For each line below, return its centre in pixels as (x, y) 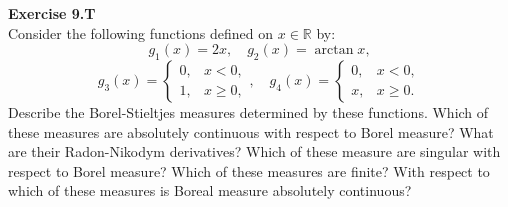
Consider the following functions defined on (141, 32)
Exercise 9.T (52, 13)
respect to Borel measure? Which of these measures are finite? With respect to (249, 170)
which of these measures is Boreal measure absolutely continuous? (210, 190)
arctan (334, 50)
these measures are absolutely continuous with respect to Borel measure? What (251, 131)
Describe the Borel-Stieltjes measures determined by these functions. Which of (248, 111)
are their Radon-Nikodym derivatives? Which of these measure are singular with (254, 151)
